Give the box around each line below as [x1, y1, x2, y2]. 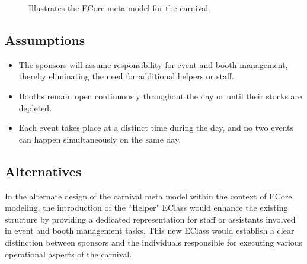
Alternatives [5, 162, 82, 180]
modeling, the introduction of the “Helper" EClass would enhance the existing [5, 201, 288, 214]
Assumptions [5, 30, 85, 49]
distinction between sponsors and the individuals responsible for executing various [5, 236, 303, 248]
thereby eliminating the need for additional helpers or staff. [18, 70, 234, 82]
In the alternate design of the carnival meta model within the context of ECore [5, 189, 292, 202]
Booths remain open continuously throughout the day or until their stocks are [18, 89, 302, 102]
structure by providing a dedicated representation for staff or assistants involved [5, 213, 296, 225]
